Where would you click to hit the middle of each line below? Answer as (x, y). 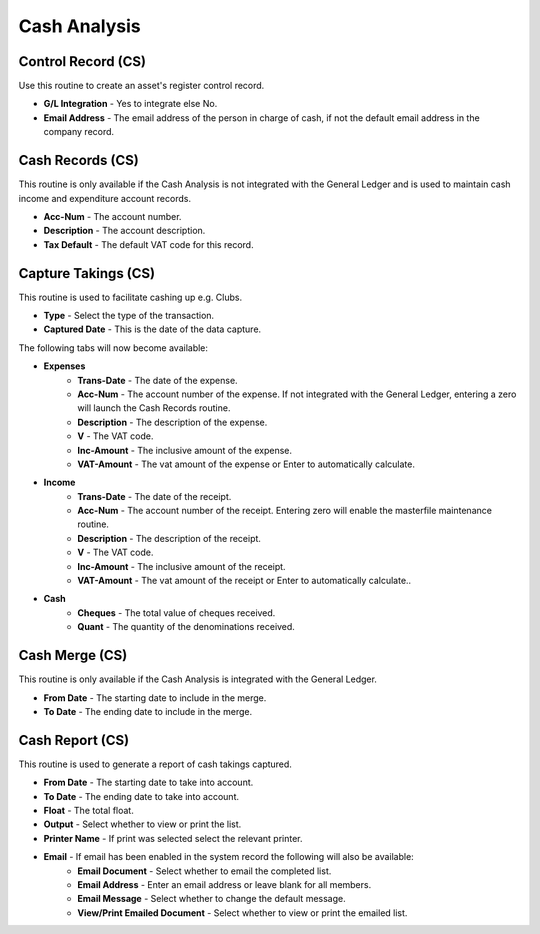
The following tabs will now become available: (113, 347)
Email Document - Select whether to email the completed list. (204, 871)
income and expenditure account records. (105, 198)
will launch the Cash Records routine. (154, 408)
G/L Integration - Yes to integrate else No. (130, 104)
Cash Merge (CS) (73, 655)
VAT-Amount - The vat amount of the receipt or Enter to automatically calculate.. (244, 581)
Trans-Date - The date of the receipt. (154, 496)
